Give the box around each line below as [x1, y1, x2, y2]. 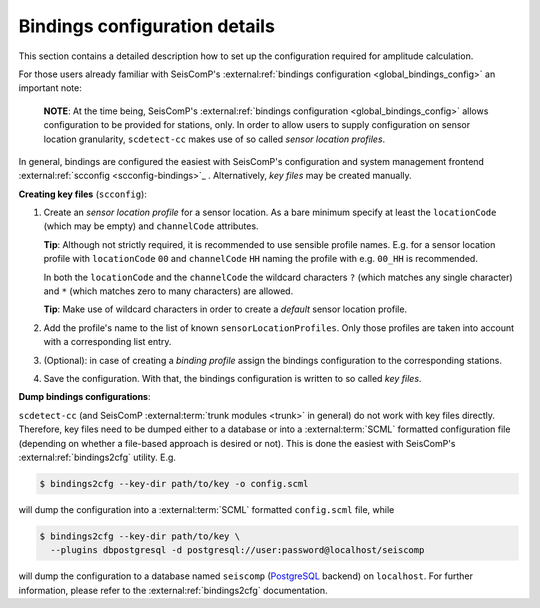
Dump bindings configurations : [18, 391, 151, 403]
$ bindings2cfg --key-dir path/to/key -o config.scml [39, 478, 309, 489]
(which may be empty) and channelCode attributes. [43, 220, 259, 232]
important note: [18, 82, 82, 94]
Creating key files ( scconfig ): [18, 188, 147, 200]
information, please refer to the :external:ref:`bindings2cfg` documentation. [18, 584, 329, 596]
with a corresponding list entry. [43, 336, 172, 348]
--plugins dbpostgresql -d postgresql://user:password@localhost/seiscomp [50, 545, 425, 556]
